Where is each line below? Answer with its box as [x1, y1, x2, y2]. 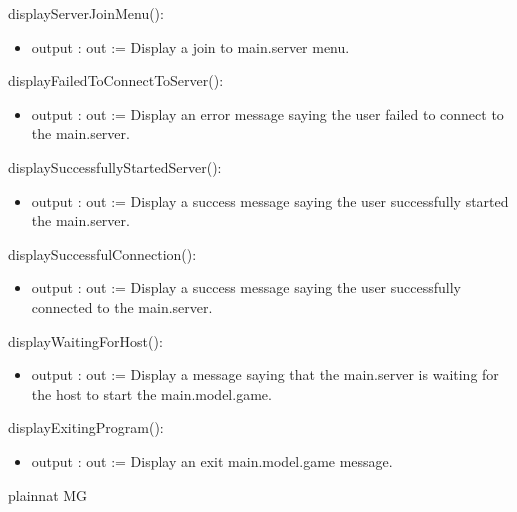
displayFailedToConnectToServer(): [8, 70, 224, 91]
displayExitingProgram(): [8, 417, 164, 438]
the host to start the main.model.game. [31, 383, 272, 404]
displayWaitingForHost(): [8, 330, 163, 351]
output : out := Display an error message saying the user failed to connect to [31, 103, 504, 124]
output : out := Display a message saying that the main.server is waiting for [31, 364, 499, 385]
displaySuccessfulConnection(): [8, 243, 197, 264]
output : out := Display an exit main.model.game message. [31, 450, 393, 471]
